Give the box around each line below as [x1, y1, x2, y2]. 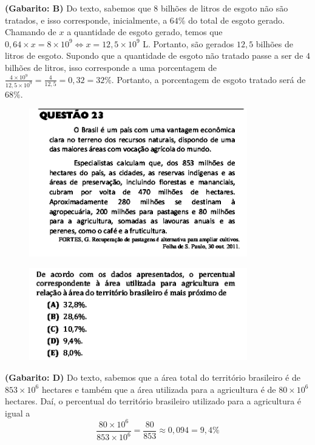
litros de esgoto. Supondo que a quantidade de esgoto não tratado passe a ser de [5, 49, 303, 62]
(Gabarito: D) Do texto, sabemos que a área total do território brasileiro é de [5, 370, 300, 383]
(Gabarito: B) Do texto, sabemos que [5, 2, 151, 14]
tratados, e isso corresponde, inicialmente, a [5, 13, 168, 26]
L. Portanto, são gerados [143, 37, 234, 50]
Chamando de [5, 25, 56, 38]
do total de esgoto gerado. [188, 13, 285, 26]
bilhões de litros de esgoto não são [161, 2, 288, 14]
